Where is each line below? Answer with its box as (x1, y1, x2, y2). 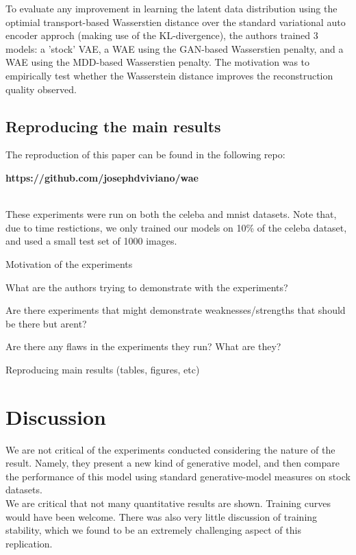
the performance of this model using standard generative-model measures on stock (5, 469, 351, 483)
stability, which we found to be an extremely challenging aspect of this (5, 523, 301, 537)
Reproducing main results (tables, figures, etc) (5, 362, 200, 376)
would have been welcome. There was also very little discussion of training (5, 509, 318, 523)
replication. (5, 536, 53, 550)
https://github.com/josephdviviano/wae (5, 170, 199, 184)
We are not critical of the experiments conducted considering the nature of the (5, 442, 335, 456)
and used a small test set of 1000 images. (5, 234, 177, 248)
